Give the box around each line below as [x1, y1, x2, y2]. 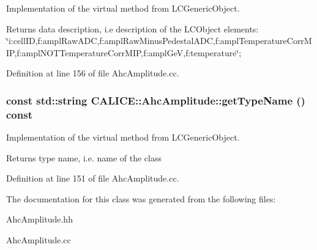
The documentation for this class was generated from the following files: [6, 192, 276, 205]
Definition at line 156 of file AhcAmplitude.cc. [6, 67, 179, 79]
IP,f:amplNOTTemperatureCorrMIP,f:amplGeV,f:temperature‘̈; [6, 46, 242, 59]
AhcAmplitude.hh [6, 213, 73, 226]
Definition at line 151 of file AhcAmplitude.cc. [6, 172, 179, 185]
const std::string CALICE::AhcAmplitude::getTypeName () [6, 92, 305, 108]
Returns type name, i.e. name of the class [6, 151, 162, 164]
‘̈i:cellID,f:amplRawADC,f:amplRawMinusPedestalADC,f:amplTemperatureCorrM [6, 34, 312, 47]
